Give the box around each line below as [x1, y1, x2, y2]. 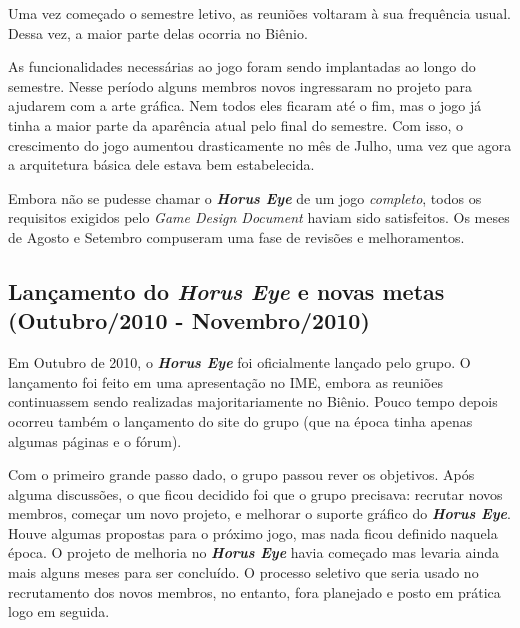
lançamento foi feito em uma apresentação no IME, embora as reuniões [8, 371, 443, 392]
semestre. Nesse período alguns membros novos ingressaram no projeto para [8, 75, 473, 96]
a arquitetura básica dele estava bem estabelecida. [8, 154, 315, 175]
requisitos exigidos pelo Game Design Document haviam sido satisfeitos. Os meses [8, 207, 510, 228]
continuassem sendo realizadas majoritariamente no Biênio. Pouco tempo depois [8, 391, 498, 412]
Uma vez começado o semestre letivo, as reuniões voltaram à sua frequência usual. [8, 3, 511, 23]
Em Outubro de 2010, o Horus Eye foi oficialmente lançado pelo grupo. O [8, 352, 471, 373]
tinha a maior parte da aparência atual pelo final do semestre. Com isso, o [8, 114, 464, 135]
